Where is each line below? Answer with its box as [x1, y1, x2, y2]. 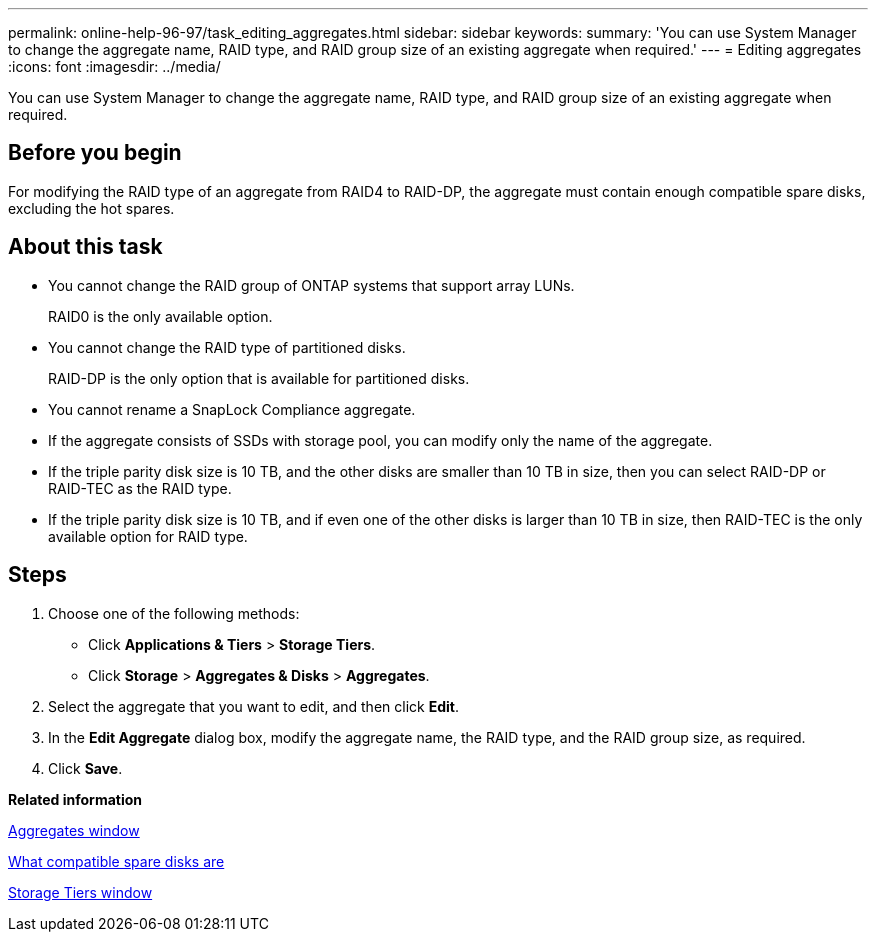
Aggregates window [8, 821, 140, 839]
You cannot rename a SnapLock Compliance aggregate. [48, 400, 416, 418]
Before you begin [8, 140, 182, 166]
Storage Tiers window [8, 883, 153, 901]
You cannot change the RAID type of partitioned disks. [48, 338, 406, 356]
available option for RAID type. [48, 527, 248, 545]
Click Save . [48, 759, 123, 777]
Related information [8, 790, 143, 808]
